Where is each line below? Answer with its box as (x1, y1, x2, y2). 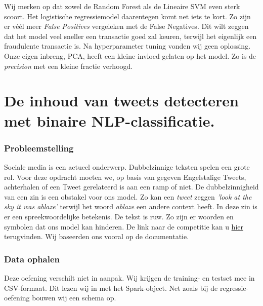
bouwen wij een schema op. (32, 292, 116, 303)
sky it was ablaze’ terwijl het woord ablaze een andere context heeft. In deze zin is (4, 201, 257, 212)
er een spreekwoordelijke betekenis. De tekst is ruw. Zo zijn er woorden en (4, 211, 234, 221)
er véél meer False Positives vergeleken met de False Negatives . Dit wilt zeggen (4, 21, 249, 31)
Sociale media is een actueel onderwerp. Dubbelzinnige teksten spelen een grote (4, 161, 250, 172)
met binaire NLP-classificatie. (4, 110, 215, 131)
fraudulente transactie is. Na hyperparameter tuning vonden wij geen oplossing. (4, 41, 251, 51)
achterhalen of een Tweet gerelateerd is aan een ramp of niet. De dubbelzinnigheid (4, 181, 259, 192)
